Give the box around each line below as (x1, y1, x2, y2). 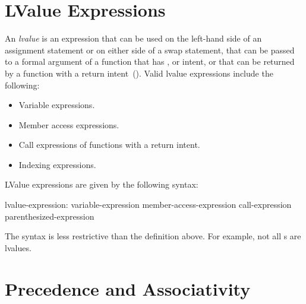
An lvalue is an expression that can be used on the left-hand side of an (5, 32, 262, 45)
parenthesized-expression (5, 210, 94, 222)
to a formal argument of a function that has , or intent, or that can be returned (5, 55, 295, 68)
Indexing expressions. (18, 158, 96, 170)
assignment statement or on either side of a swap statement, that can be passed (5, 43, 295, 56)
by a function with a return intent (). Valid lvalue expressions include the (5, 66, 273, 79)
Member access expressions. (18, 118, 119, 131)
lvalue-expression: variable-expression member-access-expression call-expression (5, 198, 292, 211)
